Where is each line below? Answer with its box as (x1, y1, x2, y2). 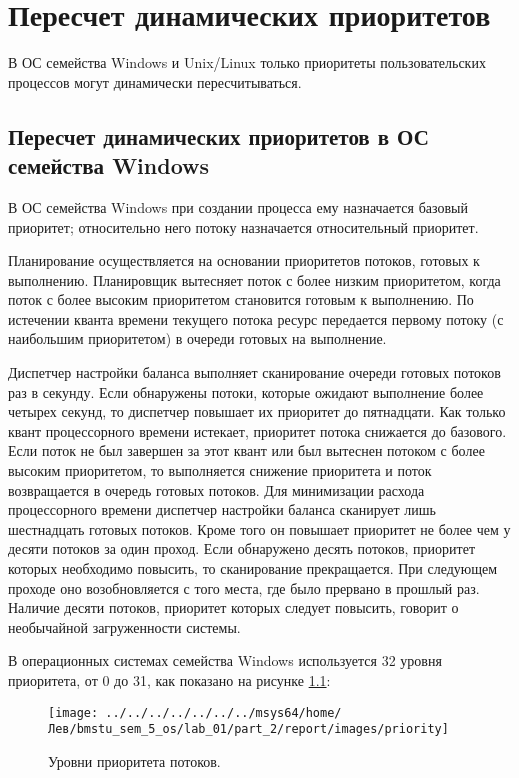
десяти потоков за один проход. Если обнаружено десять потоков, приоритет (8, 538, 476, 559)
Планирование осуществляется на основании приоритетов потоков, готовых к (8, 250, 480, 271)
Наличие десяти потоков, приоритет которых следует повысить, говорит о (8, 597, 459, 618)
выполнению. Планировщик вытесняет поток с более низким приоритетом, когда (8, 269, 501, 290)
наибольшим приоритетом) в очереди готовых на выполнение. (8, 328, 387, 349)
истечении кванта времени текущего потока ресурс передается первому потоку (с (8, 308, 504, 329)
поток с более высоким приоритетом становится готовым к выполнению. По (8, 289, 474, 310)
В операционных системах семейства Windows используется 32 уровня (8, 650, 442, 671)
